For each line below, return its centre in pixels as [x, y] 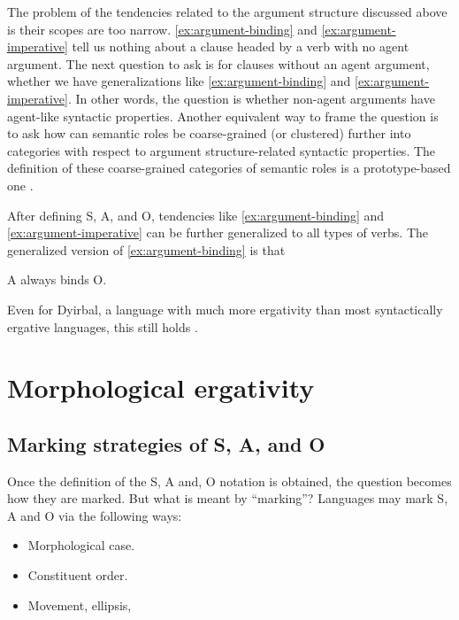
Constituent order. [78, 575]
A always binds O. [57, 279]
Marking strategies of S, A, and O [166, 443]
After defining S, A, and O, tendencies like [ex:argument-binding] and [196, 215]
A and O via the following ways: [95, 515]
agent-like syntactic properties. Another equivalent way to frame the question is [223, 116]
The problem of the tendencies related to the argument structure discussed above [227, 12]
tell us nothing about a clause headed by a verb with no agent [241, 46]
